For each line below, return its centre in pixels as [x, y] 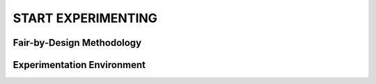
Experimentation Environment [79, 65]
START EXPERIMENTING [85, 18]
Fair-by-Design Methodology [77, 43]
